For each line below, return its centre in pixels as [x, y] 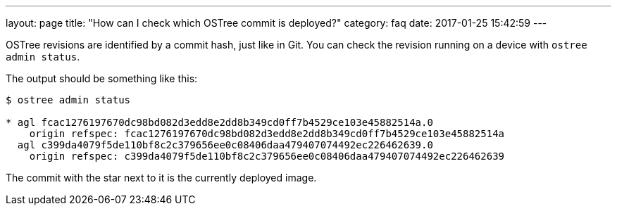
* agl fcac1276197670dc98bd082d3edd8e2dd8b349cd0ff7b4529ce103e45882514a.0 [219, 122]
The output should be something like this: [102, 78]
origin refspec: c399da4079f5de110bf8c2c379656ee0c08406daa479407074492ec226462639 [267, 156]
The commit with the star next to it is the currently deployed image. [161, 178]
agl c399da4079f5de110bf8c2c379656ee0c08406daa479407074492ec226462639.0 [225, 145]
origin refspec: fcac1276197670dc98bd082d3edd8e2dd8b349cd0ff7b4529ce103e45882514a [267, 134]
